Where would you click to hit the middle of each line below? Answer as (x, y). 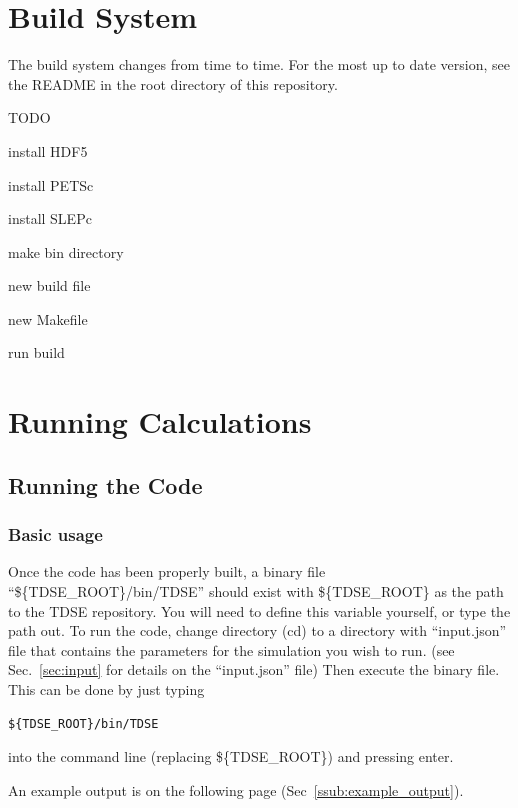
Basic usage (55, 534)
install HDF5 (48, 150)
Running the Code (105, 484)
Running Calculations (160, 421)
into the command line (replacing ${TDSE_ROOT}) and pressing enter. (231, 756)
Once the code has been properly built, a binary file (167, 571)
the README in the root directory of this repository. (173, 83)
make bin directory (66, 251)
